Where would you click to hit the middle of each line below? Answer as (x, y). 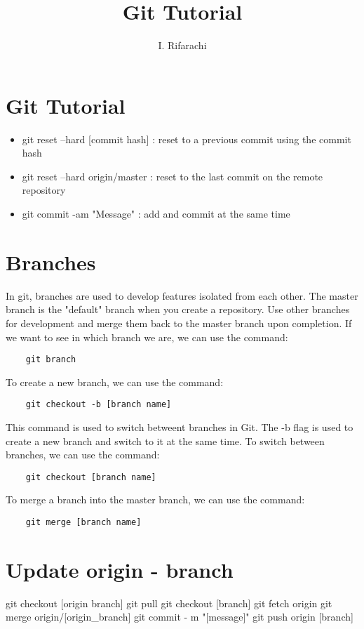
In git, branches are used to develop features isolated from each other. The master (182, 295)
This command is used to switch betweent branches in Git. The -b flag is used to (180, 427)
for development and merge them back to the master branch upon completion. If (179, 323)
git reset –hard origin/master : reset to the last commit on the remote (173, 176)
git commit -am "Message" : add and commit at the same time (156, 214)
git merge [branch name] (83, 523)
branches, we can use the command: (83, 455)
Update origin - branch (120, 569)
